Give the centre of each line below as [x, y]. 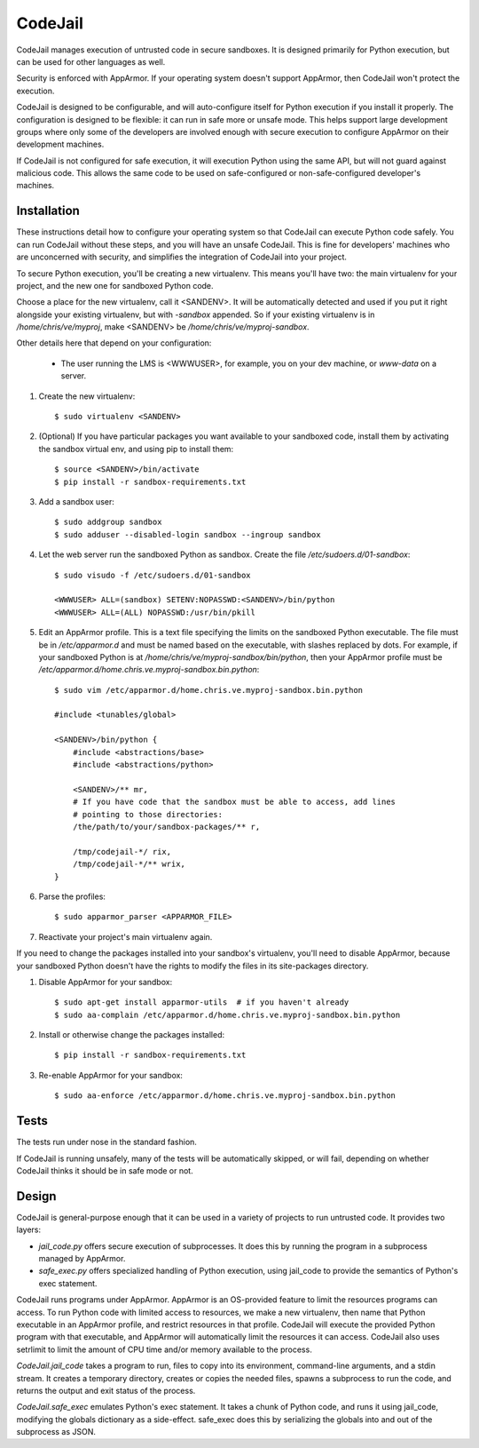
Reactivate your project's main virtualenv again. [126, 936]
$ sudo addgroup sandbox [108, 522]
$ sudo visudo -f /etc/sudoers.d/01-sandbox [153, 575]
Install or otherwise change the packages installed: [132, 1035]
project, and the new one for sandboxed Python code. [115, 285]
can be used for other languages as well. [91, 61]
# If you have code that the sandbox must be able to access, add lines [234, 802]
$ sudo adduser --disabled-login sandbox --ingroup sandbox [188, 534]
